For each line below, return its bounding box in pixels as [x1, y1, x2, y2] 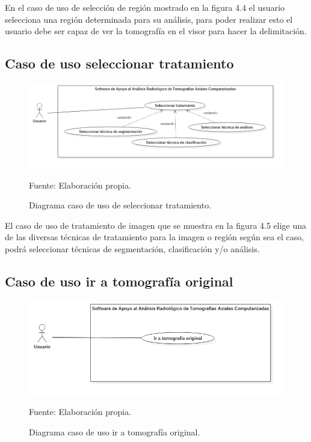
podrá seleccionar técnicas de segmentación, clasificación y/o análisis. [5, 243, 260, 255]
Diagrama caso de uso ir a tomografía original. [29, 425, 200, 438]
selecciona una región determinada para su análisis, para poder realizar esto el [5, 13, 293, 25]
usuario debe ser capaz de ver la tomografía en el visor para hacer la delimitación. [5, 25, 307, 37]
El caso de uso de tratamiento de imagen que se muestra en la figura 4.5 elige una [5, 219, 307, 231]
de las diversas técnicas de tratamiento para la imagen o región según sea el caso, [5, 231, 304, 243]
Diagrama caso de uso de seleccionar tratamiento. [29, 199, 212, 211]
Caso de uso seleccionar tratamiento [5, 54, 234, 73]
